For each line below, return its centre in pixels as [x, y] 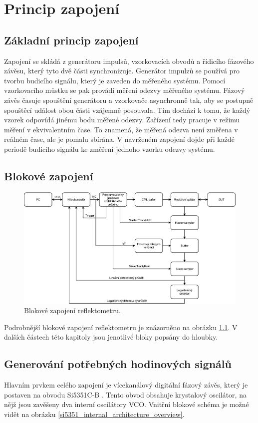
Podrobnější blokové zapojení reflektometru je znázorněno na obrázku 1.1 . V [121, 327]
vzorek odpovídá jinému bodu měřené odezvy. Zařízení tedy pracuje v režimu [122, 120]
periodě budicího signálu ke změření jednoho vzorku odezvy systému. [110, 149]
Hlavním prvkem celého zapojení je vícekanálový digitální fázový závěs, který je [126, 385]
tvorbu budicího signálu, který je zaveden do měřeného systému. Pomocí [115, 80]
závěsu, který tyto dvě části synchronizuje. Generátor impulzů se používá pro [122, 71]
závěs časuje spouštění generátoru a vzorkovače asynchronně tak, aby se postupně [129, 100]
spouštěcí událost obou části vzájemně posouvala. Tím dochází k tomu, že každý [127, 110]
